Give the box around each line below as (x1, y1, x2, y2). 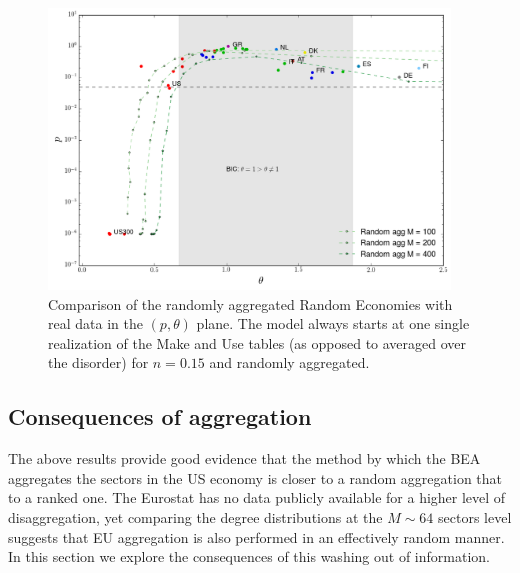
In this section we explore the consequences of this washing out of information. (8, 546, 490, 567)
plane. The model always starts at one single (196, 313, 470, 334)
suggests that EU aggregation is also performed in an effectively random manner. (8, 526, 505, 547)
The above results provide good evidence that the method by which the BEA (8, 448, 481, 469)
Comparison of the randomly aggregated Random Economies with (48, 293, 453, 314)
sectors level (438, 506, 512, 527)
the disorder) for (48, 352, 149, 373)
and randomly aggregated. (209, 352, 370, 373)
